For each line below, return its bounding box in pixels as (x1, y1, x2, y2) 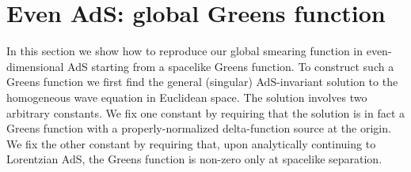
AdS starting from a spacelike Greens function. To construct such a (67, 58, 394, 74)
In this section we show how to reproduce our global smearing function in (6, 43, 363, 59)
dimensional (6, 58, 64, 74)
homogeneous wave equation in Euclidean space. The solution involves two (6, 88, 367, 105)
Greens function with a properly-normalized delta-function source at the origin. (6, 120, 391, 136)
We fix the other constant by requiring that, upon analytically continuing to (6, 135, 376, 151)
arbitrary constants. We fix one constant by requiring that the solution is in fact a (6, 104, 405, 121)
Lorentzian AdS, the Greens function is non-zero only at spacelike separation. (6, 151, 382, 167)
